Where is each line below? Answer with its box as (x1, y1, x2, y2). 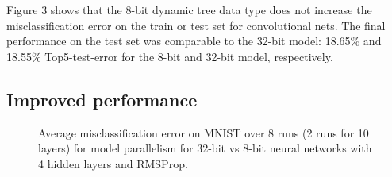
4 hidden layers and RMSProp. (38, 155, 188, 171)
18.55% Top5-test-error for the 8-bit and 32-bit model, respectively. (6, 48, 333, 64)
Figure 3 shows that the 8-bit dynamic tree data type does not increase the (6, 2, 372, 17)
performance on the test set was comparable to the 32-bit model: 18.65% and (6, 33, 382, 49)
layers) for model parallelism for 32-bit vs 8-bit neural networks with (38, 140, 372, 156)
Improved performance (6, 87, 198, 111)
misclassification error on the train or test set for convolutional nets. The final (6, 17, 386, 33)
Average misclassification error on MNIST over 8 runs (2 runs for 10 (38, 124, 369, 140)
